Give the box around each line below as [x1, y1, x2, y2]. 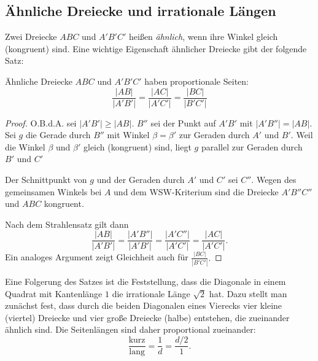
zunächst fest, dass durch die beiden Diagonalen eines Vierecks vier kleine [5, 299, 282, 312]
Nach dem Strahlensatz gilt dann [5, 217, 129, 230]
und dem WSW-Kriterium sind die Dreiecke [114, 185, 279, 198]
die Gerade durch [25, 128, 91, 141]
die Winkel [5, 140, 45, 153]
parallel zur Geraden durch [201, 140, 303, 153]
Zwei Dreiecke [5, 30, 57, 43]
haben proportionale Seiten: [144, 74, 249, 87]
